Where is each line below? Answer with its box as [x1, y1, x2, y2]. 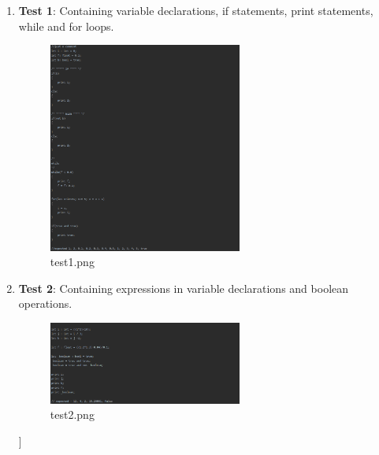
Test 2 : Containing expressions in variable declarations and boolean [18, 279, 349, 296]
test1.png [50, 253, 95, 270]
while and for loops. [18, 17, 114, 34]
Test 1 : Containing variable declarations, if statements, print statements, [18, 2, 373, 18]
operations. [18, 295, 72, 312]
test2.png [50, 406, 95, 423]
